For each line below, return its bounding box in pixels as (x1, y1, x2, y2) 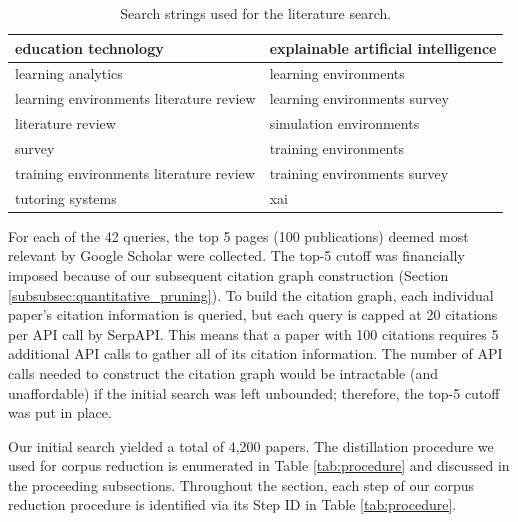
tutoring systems (15, 187, 117, 208)
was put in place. (8, 402, 112, 423)
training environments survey (269, 162, 449, 183)
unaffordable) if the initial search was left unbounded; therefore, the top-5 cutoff (8, 382, 500, 403)
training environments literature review (15, 162, 255, 183)
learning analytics (15, 63, 123, 84)
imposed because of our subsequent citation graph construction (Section (8, 264, 449, 285)
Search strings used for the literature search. (120, 3, 392, 23)
